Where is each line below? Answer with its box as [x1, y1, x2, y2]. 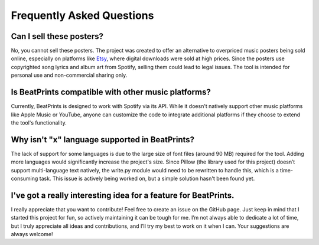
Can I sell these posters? [11, 31, 103, 41]
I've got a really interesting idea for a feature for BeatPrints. [11, 190, 235, 200]
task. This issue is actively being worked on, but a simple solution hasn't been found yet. [39, 175, 255, 182]
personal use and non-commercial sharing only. [11, 71, 128, 79]
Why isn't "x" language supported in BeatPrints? [11, 135, 195, 145]
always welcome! [11, 231, 53, 238]
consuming [11, 175, 38, 182]
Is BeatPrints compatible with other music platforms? [11, 87, 211, 97]
